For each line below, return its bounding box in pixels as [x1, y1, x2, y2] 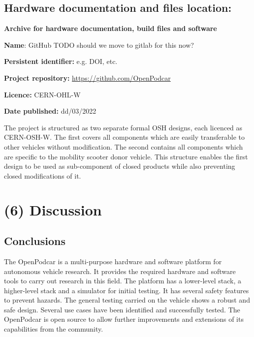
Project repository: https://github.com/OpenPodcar [4, 72, 171, 83]
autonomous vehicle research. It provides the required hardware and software [4, 266, 236, 276]
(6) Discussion [4, 199, 102, 219]
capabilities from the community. [4, 324, 103, 334]
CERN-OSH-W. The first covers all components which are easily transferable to [4, 132, 245, 142]
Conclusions [4, 233, 66, 248]
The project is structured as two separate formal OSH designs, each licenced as [4, 122, 243, 132]
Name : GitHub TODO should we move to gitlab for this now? [4, 39, 194, 50]
